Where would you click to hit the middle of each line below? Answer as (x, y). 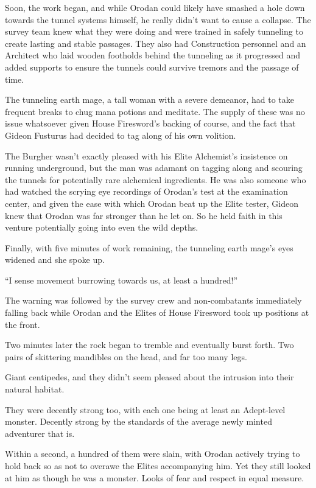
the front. (23, 324)
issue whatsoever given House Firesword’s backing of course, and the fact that (150, 123)
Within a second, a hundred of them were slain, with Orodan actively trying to (153, 454)
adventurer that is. (40, 433)
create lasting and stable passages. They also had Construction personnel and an (156, 43)
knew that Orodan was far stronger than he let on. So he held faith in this (144, 215)
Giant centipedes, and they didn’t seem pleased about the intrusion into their (149, 377)
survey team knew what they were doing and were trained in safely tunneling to (154, 31)
